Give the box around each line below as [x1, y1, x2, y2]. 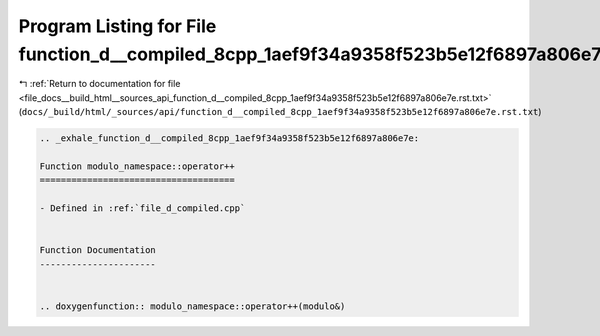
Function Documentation [39, 245, 157, 256]
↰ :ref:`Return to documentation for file [18, 78, 181, 90]
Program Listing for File [18, 15, 217, 37]
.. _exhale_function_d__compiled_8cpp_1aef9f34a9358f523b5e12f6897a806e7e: [39, 133, 420, 144]
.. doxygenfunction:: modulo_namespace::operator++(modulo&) [39, 300, 346, 312]
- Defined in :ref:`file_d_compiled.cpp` [39, 203, 246, 214]
